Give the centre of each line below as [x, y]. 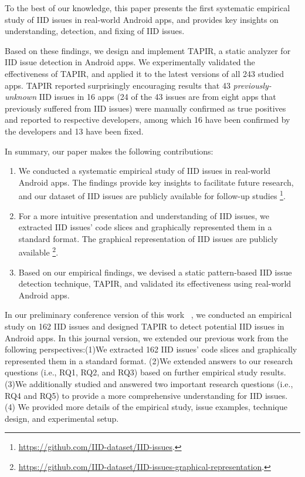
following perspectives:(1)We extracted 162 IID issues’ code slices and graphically [151, 349]
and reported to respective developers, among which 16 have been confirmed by [148, 120]
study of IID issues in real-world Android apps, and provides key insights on [142, 19]
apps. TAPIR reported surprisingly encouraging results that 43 [118, 85]
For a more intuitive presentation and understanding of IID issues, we [144, 215]
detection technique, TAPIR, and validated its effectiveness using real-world [155, 283]
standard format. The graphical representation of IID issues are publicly [148, 238]
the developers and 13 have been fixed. [74, 131]
